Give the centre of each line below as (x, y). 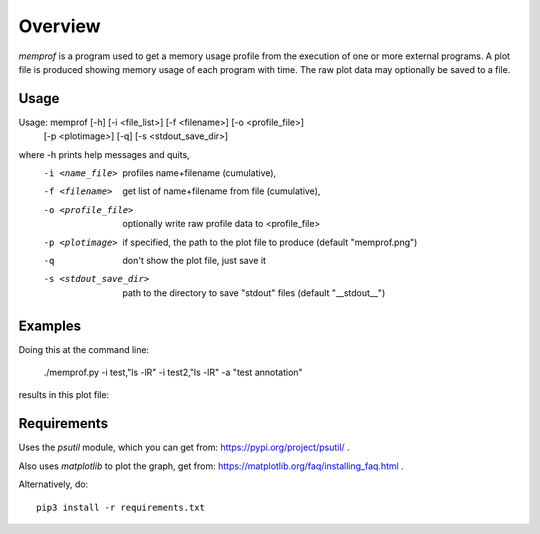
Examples (50, 325)
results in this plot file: (64, 395)
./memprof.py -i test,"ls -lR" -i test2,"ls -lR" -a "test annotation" (173, 372)
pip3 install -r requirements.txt (120, 507)
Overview (59, 26)
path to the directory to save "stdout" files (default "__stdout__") (254, 292)
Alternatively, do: (53, 484)
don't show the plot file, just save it (194, 260)
